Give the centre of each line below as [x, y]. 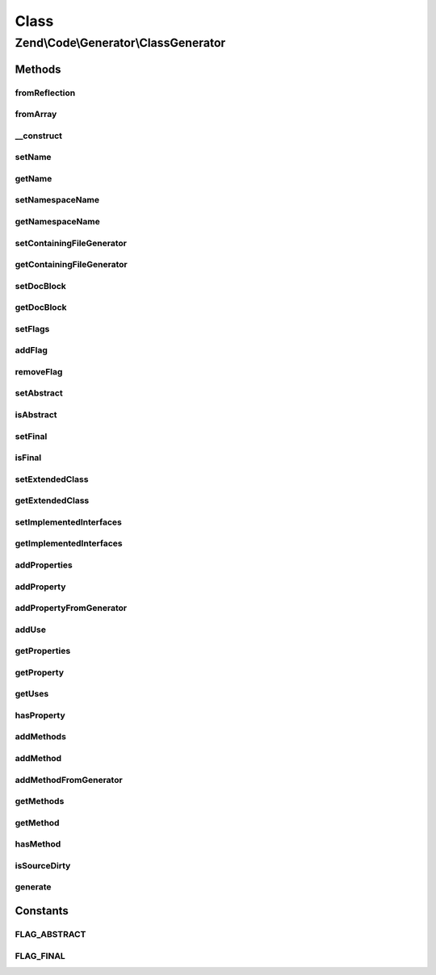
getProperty [40, 672]
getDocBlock [41, 308]
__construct [39, 136]
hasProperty [40, 715]
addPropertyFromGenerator [71, 608]
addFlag [31, 350]
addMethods [40, 737]
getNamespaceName [57, 221]
